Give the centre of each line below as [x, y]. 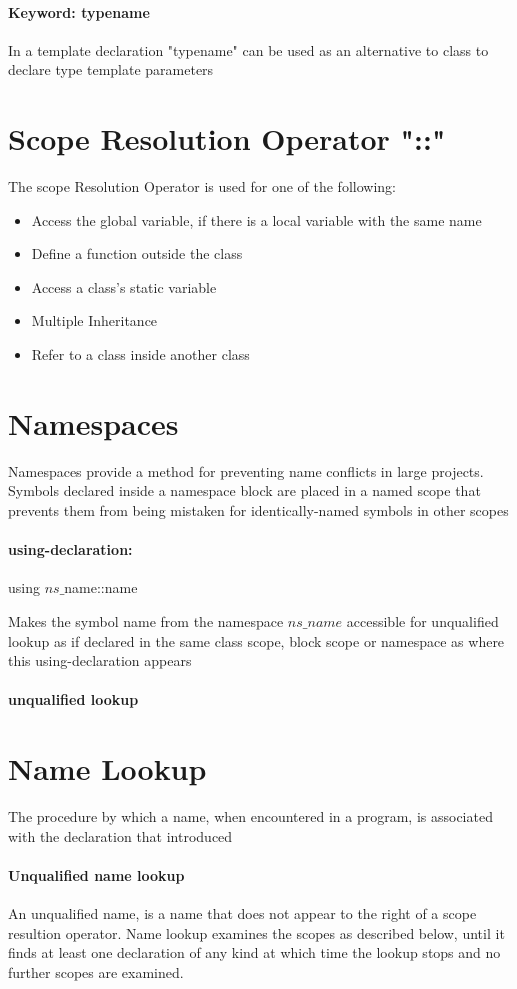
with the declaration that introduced [120, 835]
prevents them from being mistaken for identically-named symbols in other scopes [258, 509]
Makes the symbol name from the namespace [146, 620]
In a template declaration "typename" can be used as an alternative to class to [248, 49]
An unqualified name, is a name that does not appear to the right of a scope [242, 913]
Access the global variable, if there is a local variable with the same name [256, 219]
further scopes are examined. [96, 971]
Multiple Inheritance [94, 320]
